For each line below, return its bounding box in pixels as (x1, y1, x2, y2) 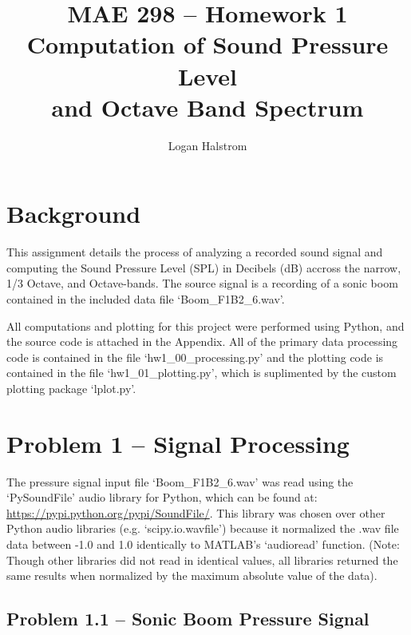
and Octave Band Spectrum (51, 90, 364, 123)
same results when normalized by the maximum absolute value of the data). (6, 567, 377, 584)
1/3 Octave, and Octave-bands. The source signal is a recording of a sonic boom (6, 275, 398, 292)
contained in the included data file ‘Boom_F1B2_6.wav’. (6, 291, 285, 307)
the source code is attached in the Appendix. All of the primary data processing (6, 333, 398, 350)
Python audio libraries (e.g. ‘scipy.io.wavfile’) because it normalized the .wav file (6, 520, 399, 537)
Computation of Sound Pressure (26, 28, 389, 61)
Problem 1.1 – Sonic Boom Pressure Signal (6, 606, 370, 631)
